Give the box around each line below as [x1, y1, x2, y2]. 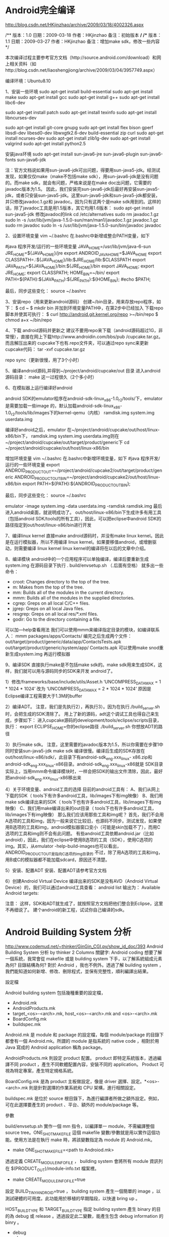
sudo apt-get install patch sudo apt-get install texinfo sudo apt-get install [5, 109, 157, 115]
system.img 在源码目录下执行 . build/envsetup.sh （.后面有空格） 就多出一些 [5, 562, 164, 568]
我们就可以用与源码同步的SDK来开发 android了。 [14, 668, 116, 674]
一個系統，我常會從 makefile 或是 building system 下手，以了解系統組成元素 [5, 955, 162, 961]
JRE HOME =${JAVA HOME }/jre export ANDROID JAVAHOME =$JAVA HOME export [5, 250, 162, 257]
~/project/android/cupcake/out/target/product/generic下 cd [5, 440, 130, 446]
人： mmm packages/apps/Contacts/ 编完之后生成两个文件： [5, 633, 132, 639]
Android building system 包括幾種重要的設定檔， [5, 990, 106, 996]
